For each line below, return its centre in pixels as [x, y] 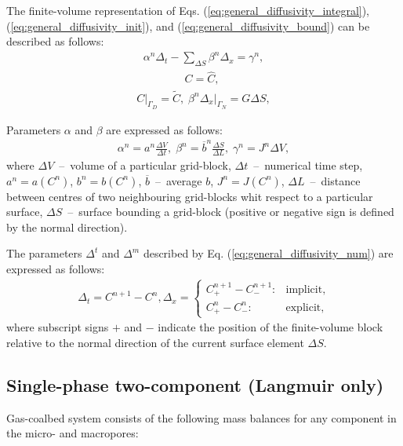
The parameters [44, 253]
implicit [304, 289]
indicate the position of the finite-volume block [270, 327]
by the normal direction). [67, 227]
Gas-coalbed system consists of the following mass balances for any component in [201, 417]
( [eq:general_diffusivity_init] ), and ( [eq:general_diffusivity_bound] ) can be [188, 26]
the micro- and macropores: [73, 433]
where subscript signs [58, 327]
